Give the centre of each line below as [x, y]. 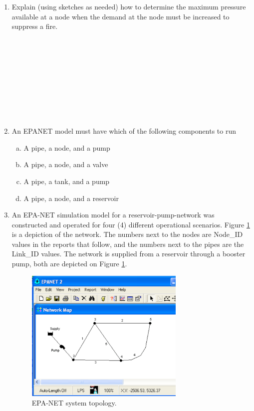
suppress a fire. [35, 26]
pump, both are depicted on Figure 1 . [69, 264]
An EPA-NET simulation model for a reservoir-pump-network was [113, 215]
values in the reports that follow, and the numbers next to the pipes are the [128, 244]
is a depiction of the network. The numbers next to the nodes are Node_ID [127, 234]
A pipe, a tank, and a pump [67, 181]
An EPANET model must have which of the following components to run [124, 131]
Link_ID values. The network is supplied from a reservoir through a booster [128, 254]
